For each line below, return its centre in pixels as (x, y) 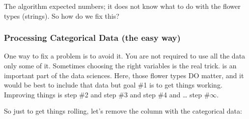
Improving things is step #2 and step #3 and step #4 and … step (103, 94)
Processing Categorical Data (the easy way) (92, 38)
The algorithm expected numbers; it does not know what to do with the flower (122, 6)
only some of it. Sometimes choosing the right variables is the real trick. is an (120, 65)
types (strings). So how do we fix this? (62, 15)
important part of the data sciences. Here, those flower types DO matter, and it (124, 75)
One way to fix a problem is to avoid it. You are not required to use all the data (125, 56)
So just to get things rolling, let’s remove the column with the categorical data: (123, 111)
